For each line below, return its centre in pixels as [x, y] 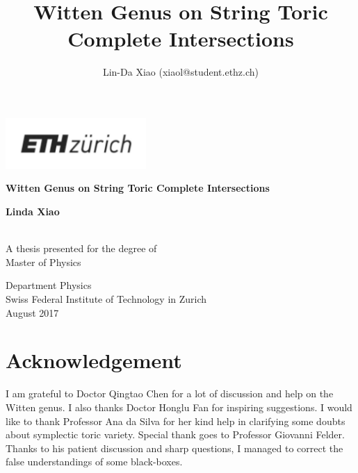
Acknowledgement [94, 360]
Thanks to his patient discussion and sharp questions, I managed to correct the [174, 448]
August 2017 [32, 312]
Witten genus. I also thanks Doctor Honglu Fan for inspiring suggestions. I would [179, 407]
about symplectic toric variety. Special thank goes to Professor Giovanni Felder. [175, 434]
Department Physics [49, 285]
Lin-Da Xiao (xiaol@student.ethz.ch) [181, 72]
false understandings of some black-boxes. [94, 462]
